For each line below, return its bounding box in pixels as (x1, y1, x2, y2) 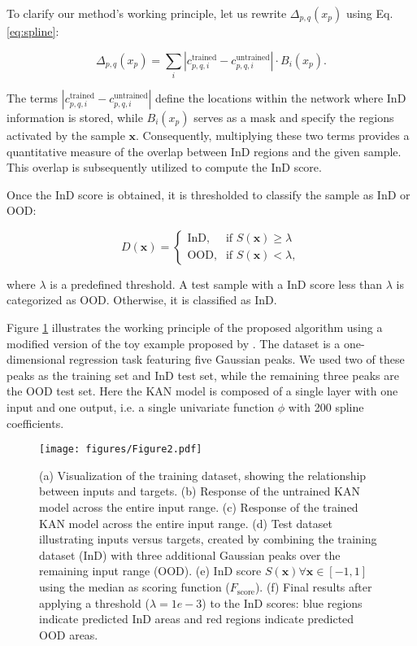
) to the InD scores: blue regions (202, 594, 363, 611)
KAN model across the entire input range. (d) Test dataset (39, 514, 332, 531)
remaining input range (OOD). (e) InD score (39, 562, 262, 579)
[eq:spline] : (7, 23, 59, 39)
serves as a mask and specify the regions (193, 108, 394, 125)
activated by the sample (7, 126, 125, 143)
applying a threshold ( (39, 594, 150, 611)
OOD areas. (39, 626, 98, 643)
